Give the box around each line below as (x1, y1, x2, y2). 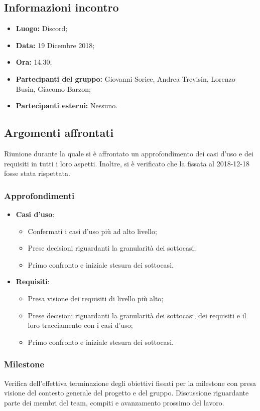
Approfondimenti (4, 189, 75, 201)
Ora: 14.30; (16, 57, 52, 67)
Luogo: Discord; (16, 23, 68, 34)
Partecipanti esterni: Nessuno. (16, 100, 118, 111)
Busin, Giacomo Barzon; (16, 83, 91, 94)
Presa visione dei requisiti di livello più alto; (28, 293, 164, 303)
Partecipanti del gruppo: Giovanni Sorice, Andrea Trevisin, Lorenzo (16, 73, 235, 84)
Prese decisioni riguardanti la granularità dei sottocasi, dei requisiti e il (28, 310, 246, 320)
